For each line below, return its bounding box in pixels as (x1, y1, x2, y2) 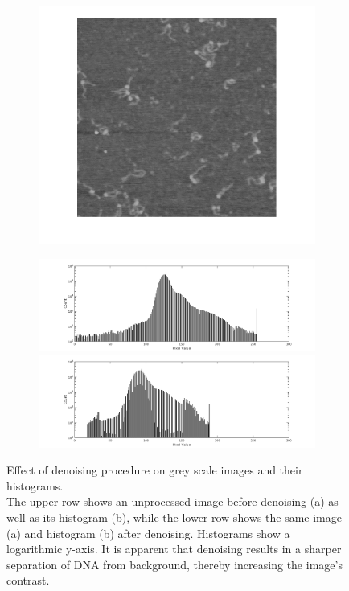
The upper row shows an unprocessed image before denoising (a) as (6, 493, 339, 510)
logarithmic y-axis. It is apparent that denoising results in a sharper (6, 540, 342, 557)
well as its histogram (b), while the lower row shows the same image (6, 509, 342, 525)
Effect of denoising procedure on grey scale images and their (6, 462, 303, 478)
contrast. (6, 572, 50, 589)
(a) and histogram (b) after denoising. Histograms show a (6, 524, 290, 541)
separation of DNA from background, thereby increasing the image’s (6, 556, 343, 573)
